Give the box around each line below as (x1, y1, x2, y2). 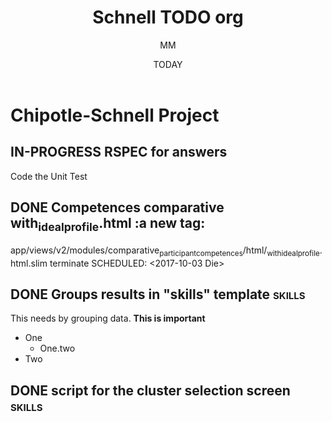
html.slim (10, 257, 48, 269)
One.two (39, 342, 76, 355)
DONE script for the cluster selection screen (10, 382, 291, 399)
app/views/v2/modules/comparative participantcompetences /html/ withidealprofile (10, 244, 320, 258)
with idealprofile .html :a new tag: (10, 215, 206, 235)
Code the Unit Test (10, 170, 88, 182)
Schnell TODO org (92, 6, 244, 29)
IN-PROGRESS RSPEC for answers (10, 144, 228, 161)
